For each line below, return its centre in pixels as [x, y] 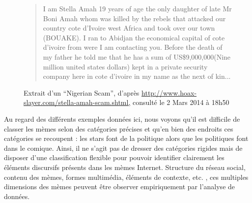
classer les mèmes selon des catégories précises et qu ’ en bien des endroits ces [119, 128]
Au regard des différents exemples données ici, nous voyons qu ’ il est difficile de [122, 118]
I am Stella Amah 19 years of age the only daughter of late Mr [137, 8]
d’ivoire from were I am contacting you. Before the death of [133, 47]
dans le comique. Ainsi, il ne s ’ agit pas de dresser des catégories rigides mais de [123, 148]
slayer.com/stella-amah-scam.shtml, [77, 102]
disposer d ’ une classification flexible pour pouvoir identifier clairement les [114, 157]
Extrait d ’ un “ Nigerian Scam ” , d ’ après [82, 92]
